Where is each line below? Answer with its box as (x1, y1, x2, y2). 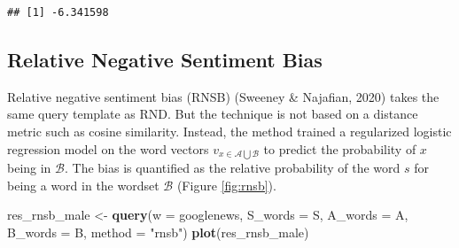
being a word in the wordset (7, 175, 159, 194)
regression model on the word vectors (7, 139, 209, 158)
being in (7, 159, 51, 177)
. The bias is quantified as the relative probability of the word (64, 159, 401, 177)
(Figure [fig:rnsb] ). (176, 175, 276, 194)
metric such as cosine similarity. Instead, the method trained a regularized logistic (7, 121, 452, 140)
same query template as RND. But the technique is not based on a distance (7, 105, 418, 123)
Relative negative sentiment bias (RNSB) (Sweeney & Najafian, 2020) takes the (7, 87, 440, 105)
